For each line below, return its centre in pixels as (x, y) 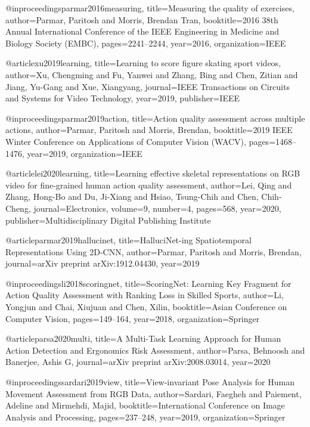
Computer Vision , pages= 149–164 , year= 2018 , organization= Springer (133, 318)
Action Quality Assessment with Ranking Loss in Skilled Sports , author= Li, (145, 295)
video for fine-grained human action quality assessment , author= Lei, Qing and (149, 185)
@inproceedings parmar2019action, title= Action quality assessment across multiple (155, 118)
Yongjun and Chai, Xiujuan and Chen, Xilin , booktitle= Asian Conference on (146, 307)
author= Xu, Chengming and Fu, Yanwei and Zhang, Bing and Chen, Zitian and (152, 74)
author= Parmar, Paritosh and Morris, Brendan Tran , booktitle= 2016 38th (142, 19)
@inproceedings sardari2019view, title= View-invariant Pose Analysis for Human (150, 382)
